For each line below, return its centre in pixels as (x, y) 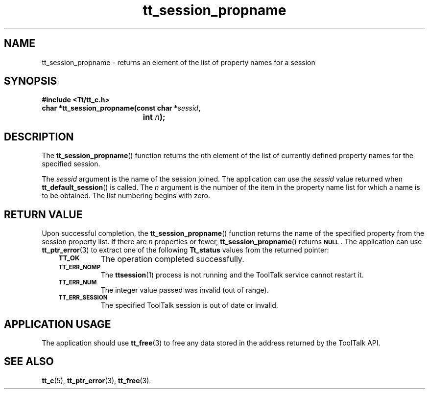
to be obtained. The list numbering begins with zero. (126, 196)
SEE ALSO (29, 362)
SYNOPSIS (31, 81)
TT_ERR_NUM (78, 283)
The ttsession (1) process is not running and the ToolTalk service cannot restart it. (232, 275)
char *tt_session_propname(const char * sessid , (121, 108)
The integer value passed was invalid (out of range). (185, 290)
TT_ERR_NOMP (80, 267)
